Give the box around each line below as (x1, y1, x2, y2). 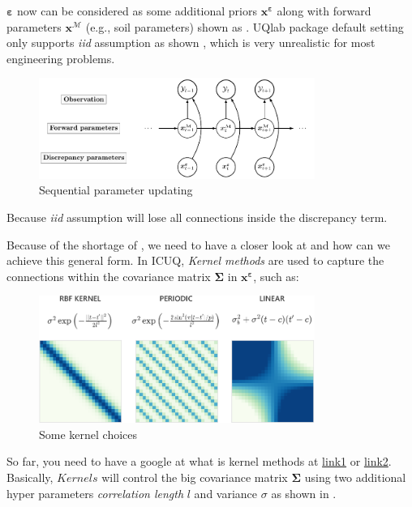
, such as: (253, 267, 299, 284)
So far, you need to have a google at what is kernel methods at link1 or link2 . (6, 453, 392, 470)
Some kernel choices (39, 425, 138, 442)
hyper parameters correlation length (6, 484, 184, 501)
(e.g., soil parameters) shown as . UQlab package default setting (85, 18, 404, 35)
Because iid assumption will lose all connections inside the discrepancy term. (6, 209, 388, 226)
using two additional (304, 469, 406, 485)
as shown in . (271, 484, 337, 501)
